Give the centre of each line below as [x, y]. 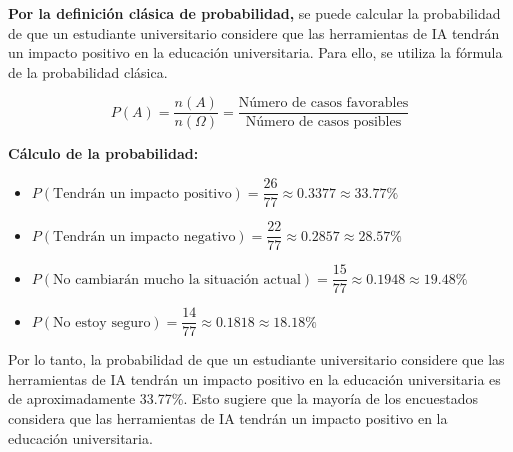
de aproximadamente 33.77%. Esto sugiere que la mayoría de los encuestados [243, 398]
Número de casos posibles [323, 122]
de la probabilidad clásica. [88, 71]
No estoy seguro [102, 322]
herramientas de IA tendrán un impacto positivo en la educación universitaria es [254, 378]
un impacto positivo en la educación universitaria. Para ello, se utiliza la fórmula [255, 52]
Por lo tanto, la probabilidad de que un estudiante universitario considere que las [256, 359]
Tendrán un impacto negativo [144, 236]
